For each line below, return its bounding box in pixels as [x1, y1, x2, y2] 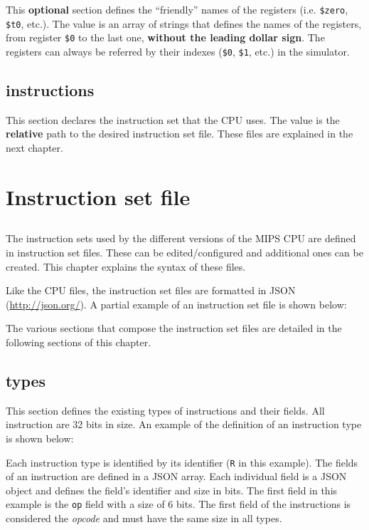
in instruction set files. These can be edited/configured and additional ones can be [6, 244, 363, 259]
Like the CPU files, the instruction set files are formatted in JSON [6, 283, 296, 298]
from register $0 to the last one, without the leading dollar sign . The [6, 30, 325, 45]
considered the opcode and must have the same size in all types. [6, 511, 282, 526]
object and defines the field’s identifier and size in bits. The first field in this [6, 482, 338, 497]
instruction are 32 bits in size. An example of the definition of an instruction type [6, 417, 362, 432]
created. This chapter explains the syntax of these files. [6, 259, 246, 274]
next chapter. [6, 140, 63, 155]
